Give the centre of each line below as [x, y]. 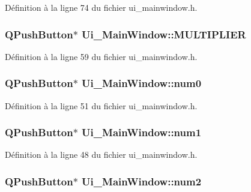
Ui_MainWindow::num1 [142, 132]
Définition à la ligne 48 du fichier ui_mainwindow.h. [101, 154]
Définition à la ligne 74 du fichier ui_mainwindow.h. [101, 7]
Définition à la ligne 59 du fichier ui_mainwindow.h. [101, 56]
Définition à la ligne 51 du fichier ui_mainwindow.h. [101, 105]
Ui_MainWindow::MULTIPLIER [164, 34]
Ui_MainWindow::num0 [142, 83]
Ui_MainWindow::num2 [142, 181]
